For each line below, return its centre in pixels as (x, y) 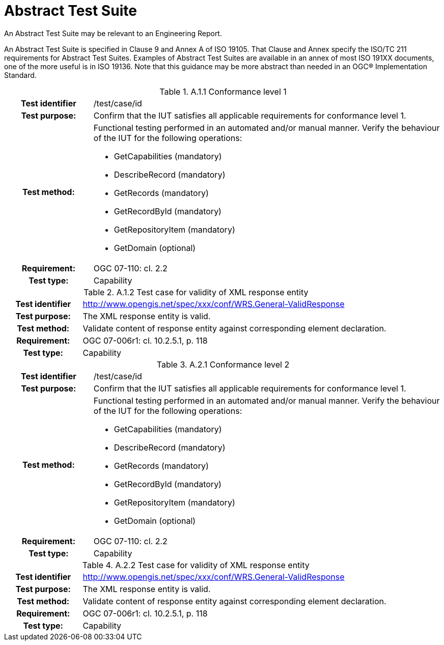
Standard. (20, 75)
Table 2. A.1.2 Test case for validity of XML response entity (196, 292)
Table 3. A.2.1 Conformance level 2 (223, 364)
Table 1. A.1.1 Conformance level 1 (223, 91)
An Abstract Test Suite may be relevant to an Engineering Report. (113, 33)
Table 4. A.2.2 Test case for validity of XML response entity (196, 565)
